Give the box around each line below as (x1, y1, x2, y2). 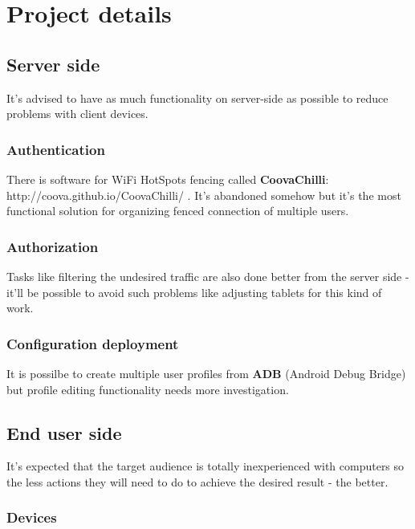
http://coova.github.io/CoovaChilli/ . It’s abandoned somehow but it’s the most (6, 186, 401, 203)
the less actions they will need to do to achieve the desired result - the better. (6, 473, 389, 490)
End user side (6, 420, 122, 445)
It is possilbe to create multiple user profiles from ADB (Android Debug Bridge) (6, 364, 406, 381)
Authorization (6, 236, 99, 256)
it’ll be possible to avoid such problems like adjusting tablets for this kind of (6, 283, 382, 300)
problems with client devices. (6, 105, 149, 122)
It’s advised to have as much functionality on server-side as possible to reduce (6, 89, 389, 106)
